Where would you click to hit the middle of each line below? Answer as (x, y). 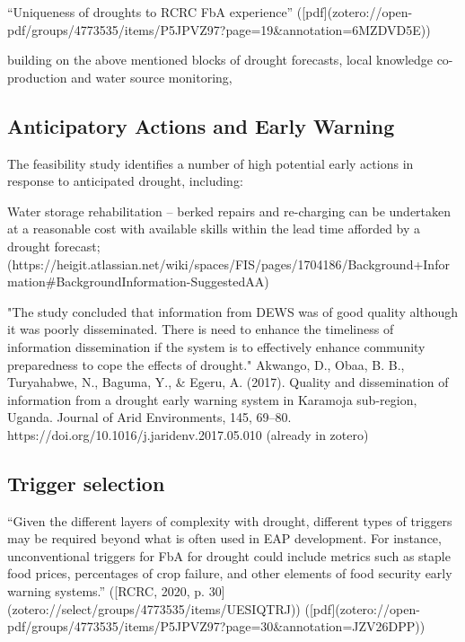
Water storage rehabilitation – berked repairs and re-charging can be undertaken (229, 211)
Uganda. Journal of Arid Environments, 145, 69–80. (149, 417)
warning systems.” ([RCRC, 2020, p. (106, 591)
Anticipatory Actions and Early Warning (201, 125)
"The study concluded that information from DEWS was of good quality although (233, 311)
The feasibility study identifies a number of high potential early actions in (211, 163)
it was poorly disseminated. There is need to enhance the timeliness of (201, 329)
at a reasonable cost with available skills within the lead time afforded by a (214, 229)
